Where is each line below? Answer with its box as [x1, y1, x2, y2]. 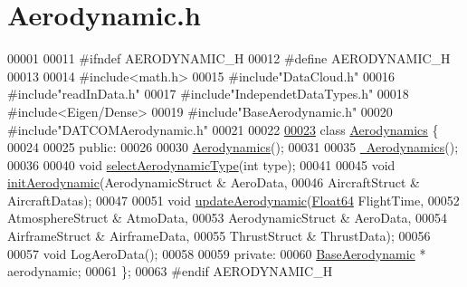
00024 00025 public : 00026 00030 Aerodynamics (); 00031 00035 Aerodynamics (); [7, 138, 459, 157]
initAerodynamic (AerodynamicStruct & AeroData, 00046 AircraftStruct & [7, 173, 420, 192]
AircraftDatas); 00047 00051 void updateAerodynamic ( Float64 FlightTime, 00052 [7, 190, 460, 209]
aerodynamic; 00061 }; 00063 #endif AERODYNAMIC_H [7, 262, 333, 281]
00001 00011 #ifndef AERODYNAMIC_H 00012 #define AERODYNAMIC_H [7, 49, 451, 68]
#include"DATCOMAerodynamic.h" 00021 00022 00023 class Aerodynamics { [7, 120, 439, 139]
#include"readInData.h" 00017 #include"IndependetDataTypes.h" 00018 [7, 84, 409, 103]
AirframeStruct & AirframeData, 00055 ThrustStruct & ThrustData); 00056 [7, 226, 431, 245]
